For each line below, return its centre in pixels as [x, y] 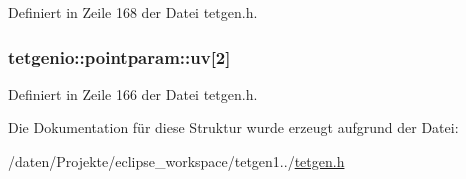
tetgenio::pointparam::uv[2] [119, 56]
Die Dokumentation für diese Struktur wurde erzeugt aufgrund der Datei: [233, 127]
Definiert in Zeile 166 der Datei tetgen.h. [133, 93]
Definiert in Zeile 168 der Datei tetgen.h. [133, 12]
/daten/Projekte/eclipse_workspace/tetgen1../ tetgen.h [176, 161]
